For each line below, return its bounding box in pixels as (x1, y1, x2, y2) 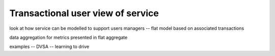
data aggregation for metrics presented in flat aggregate (9, 34, 128, 40)
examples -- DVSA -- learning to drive (9, 43, 89, 50)
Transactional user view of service (9, 8, 159, 19)
